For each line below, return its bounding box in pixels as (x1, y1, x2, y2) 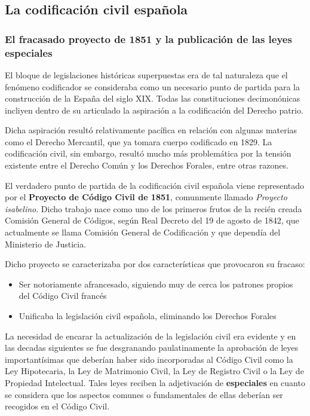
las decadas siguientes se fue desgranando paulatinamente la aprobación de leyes (5, 341, 298, 354)
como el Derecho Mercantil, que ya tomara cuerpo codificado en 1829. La (5, 135, 272, 148)
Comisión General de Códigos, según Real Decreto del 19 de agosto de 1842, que (5, 214, 299, 227)
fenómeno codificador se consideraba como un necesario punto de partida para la (5, 80, 300, 93)
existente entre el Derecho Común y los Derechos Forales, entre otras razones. (5, 159, 288, 172)
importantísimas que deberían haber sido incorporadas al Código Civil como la (5, 353, 293, 365)
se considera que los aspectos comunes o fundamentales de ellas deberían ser (5, 388, 283, 400)
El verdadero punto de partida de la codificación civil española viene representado (5, 179, 305, 191)
